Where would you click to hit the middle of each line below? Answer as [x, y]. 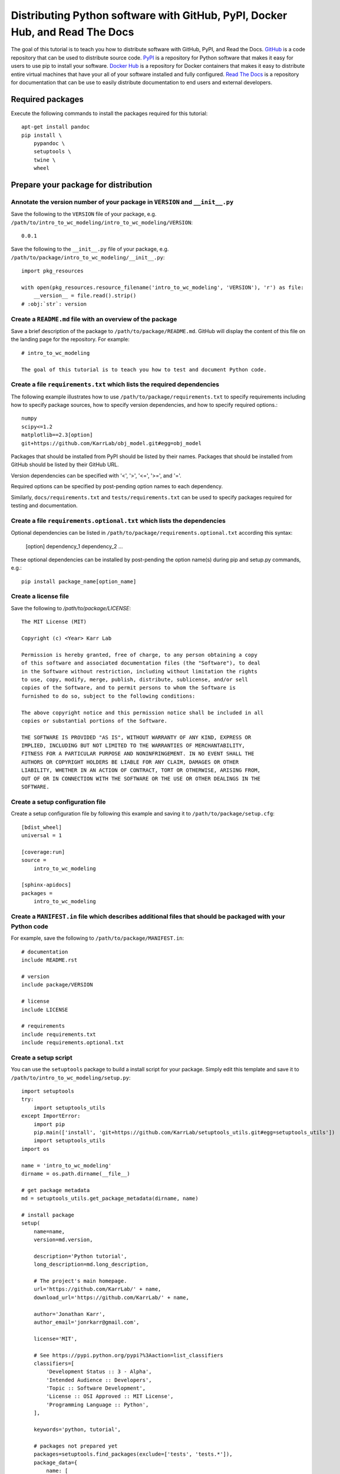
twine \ [44, 160]
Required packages [47, 99]
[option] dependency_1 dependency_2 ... [74, 546]
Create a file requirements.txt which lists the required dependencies [115, 384]
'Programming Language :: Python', [98, 1404]
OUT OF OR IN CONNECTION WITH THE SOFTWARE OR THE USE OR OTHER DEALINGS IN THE [141, 779]
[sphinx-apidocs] [46, 885]
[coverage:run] [43, 852]
